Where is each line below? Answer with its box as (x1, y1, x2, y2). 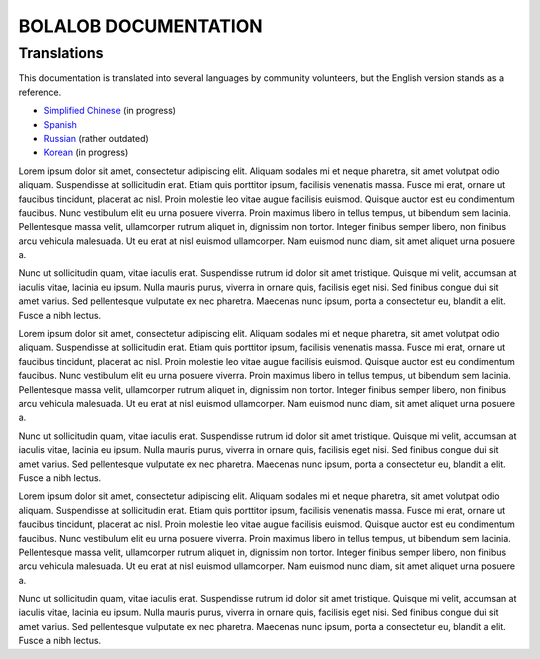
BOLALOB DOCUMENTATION (18, 15, 264, 37)
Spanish (43, 118, 77, 130)
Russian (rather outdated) (43, 132, 149, 144)
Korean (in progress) (43, 146, 129, 159)
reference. (18, 86, 62, 98)
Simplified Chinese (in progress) (43, 105, 177, 117)
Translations (18, 44, 104, 62)
